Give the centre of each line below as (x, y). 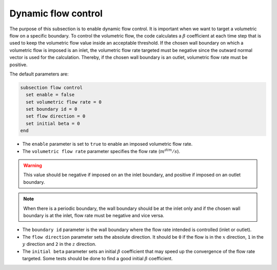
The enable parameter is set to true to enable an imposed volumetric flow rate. (107, 144)
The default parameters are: (39, 74)
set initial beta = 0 (53, 123)
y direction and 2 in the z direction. (59, 244)
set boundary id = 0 (52, 109)
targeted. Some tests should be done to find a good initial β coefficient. (97, 258)
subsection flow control (52, 88)
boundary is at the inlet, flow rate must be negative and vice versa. (94, 215)
